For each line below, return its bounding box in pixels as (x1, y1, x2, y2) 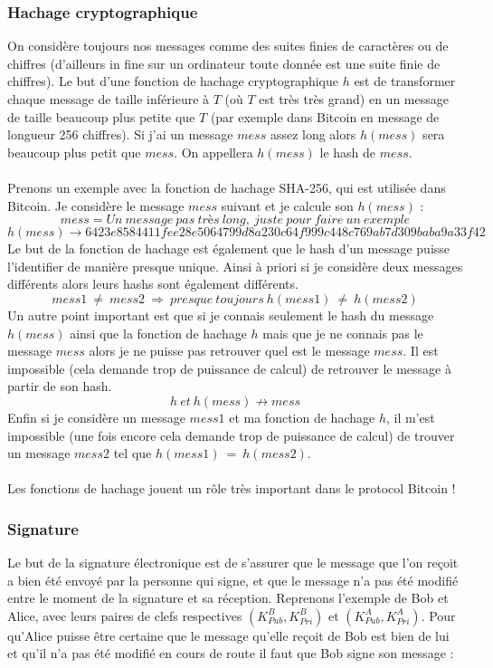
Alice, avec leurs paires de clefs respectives (7, 606, 242, 625)
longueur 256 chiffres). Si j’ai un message (7, 125, 233, 144)
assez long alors (270, 125, 356, 144)
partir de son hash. (7, 377, 112, 396)
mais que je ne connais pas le (262, 323, 423, 342)
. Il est (403, 341, 439, 360)
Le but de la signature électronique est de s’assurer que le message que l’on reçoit (7, 553, 459, 572)
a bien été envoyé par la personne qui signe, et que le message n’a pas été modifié (7, 570, 459, 589)
